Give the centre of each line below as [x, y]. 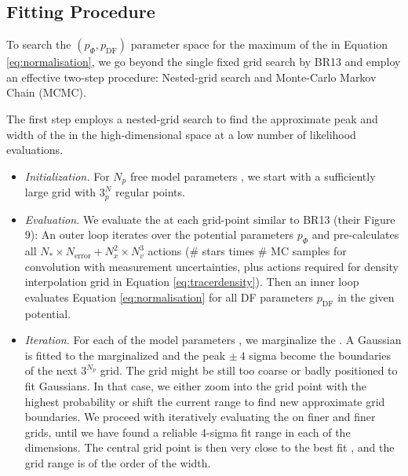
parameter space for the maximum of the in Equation [259, 44]
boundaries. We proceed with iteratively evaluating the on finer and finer [200, 417]
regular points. [150, 192]
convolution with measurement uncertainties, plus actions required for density [212, 266]
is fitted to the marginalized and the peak [125, 355]
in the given [366, 297]
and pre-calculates [355, 234]
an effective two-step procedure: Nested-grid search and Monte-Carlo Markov [191, 77]
